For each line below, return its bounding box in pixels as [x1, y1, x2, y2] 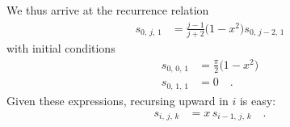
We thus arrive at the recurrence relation [6, 2, 209, 18]
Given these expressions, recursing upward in [6, 91, 229, 108]
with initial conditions [6, 40, 116, 57]
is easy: [239, 91, 276, 108]
